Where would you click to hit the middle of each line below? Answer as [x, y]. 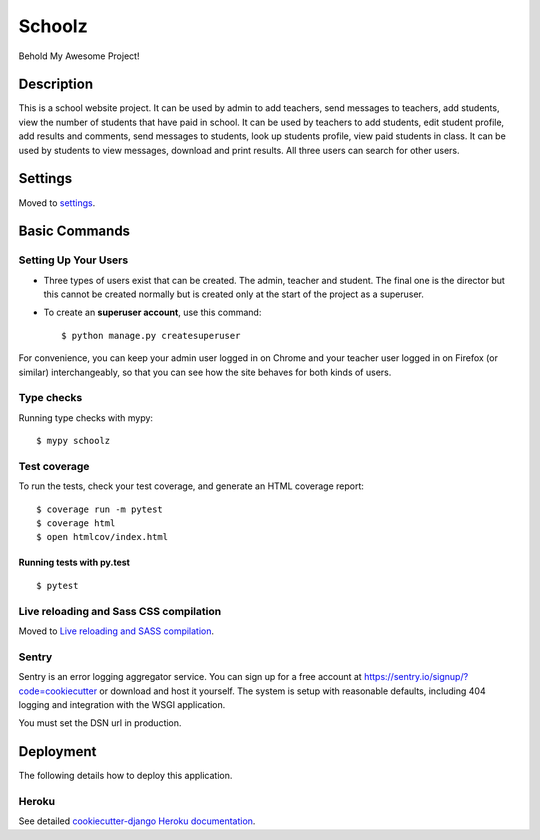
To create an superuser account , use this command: [152, 312]
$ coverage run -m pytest [100, 509]
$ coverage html [76, 523]
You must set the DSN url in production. [100, 723]
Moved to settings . [57, 202]
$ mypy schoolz [73, 441]
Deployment [57, 751]
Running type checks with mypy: [86, 417]
